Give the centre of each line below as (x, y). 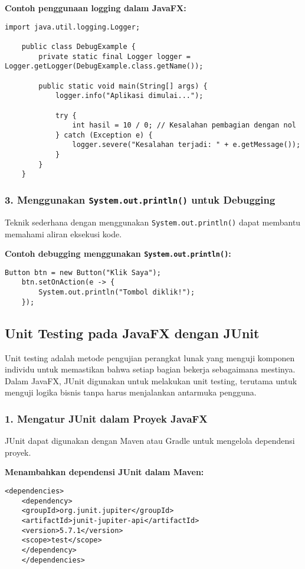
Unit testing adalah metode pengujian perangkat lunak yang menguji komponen (150, 357)
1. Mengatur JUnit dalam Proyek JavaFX (106, 418)
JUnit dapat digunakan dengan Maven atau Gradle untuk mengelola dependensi (150, 441)
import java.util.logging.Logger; (73, 27)
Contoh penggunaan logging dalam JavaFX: (96, 8)
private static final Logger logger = (114, 56)
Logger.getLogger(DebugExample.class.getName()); (104, 66)
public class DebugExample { (78, 46)
